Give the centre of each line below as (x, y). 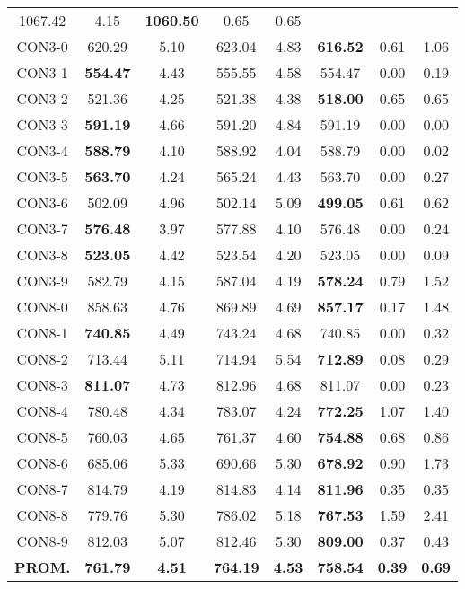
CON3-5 (42, 176)
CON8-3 (42, 385)
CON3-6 (42, 202)
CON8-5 (42, 437)
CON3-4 (42, 150)
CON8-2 (42, 359)
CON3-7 (42, 229)
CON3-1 (42, 72)
